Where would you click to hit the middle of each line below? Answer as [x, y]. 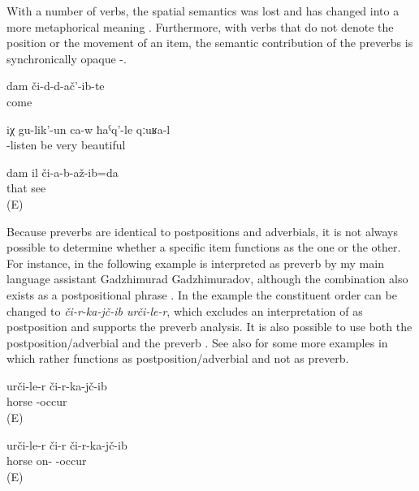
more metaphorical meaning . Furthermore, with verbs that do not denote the [200, 26]
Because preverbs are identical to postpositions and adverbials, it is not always [203, 231]
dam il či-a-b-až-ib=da [63, 172]
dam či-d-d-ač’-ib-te [56, 86]
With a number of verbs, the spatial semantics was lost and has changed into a [203, 11]
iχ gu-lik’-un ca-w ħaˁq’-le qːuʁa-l [89, 129]
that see [26, 188]
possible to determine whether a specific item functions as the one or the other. [204, 247]
